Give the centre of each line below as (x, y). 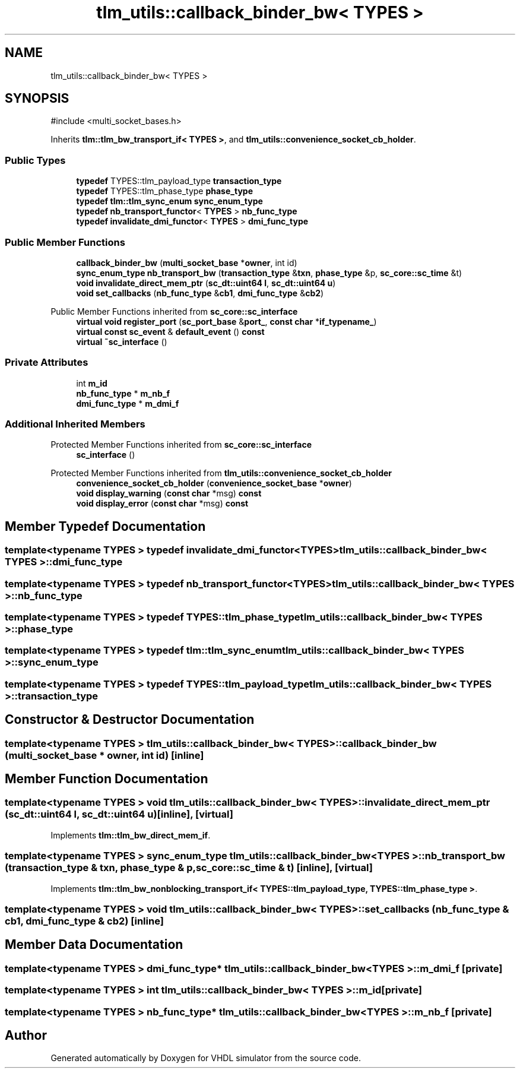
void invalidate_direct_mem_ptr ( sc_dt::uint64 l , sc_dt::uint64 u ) (206, 283)
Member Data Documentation (94, 945)
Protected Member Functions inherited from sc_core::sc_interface (181, 445)
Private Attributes (47, 363)
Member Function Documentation (107, 779)
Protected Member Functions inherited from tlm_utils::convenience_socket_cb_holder (221, 473)
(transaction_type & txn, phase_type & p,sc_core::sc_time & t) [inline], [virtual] (189, 868)
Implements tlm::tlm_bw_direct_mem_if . (131, 835)
